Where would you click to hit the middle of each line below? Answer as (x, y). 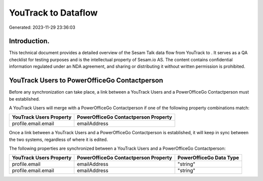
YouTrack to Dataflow (53, 13)
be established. (24, 99)
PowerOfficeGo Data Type (208, 158)
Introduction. (29, 41)
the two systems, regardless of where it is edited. (58, 140)
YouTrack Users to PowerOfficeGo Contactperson (86, 80)
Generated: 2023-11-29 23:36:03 (42, 27)
